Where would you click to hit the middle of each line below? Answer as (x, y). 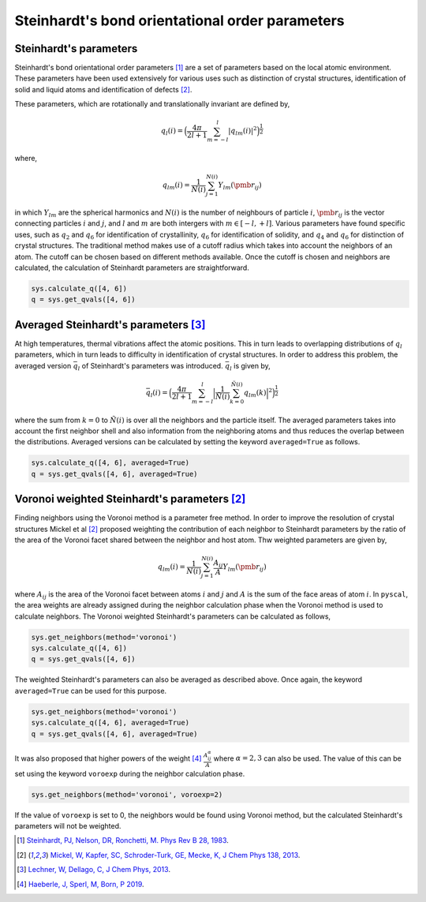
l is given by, (250, 367)
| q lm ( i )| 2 (242, 131)
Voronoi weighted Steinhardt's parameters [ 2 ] (130, 499)
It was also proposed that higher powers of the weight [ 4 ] (108, 758)
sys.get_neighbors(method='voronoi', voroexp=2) (127, 794)
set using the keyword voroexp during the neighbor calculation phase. (130, 773)
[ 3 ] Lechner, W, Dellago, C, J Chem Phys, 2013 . (94, 870)
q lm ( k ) (255, 393)
